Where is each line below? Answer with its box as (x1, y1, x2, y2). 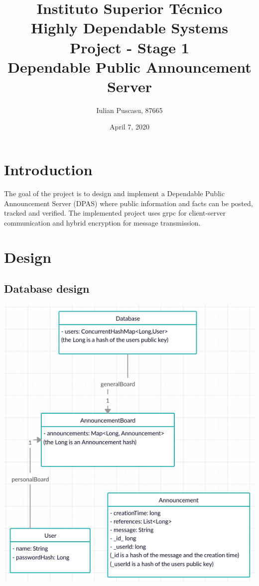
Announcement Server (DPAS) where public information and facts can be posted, (4, 198, 253, 208)
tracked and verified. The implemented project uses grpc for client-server (4, 208, 226, 218)
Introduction (4, 159, 93, 180)
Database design (4, 281, 90, 296)
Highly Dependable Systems (31, 17, 228, 38)
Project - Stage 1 (70, 37, 189, 57)
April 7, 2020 (110, 121, 149, 132)
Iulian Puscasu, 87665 (96, 105, 163, 115)
